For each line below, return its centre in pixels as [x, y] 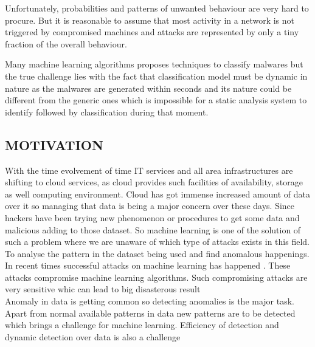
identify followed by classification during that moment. [107, 112]
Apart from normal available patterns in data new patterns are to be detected [150, 313]
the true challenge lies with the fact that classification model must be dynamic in [156, 76]
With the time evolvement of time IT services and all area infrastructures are [149, 170]
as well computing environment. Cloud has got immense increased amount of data [158, 194]
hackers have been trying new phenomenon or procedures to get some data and [152, 217]
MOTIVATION [54, 144]
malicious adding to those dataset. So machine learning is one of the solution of [153, 229]
